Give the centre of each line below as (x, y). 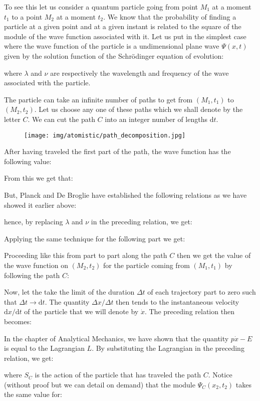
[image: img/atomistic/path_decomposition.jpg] (105, 135)
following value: (28, 161)
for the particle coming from (147, 265)
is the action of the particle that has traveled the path (118, 375)
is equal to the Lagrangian (44, 348)
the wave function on (36, 265)
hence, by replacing (34, 222)
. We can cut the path (61, 119)
